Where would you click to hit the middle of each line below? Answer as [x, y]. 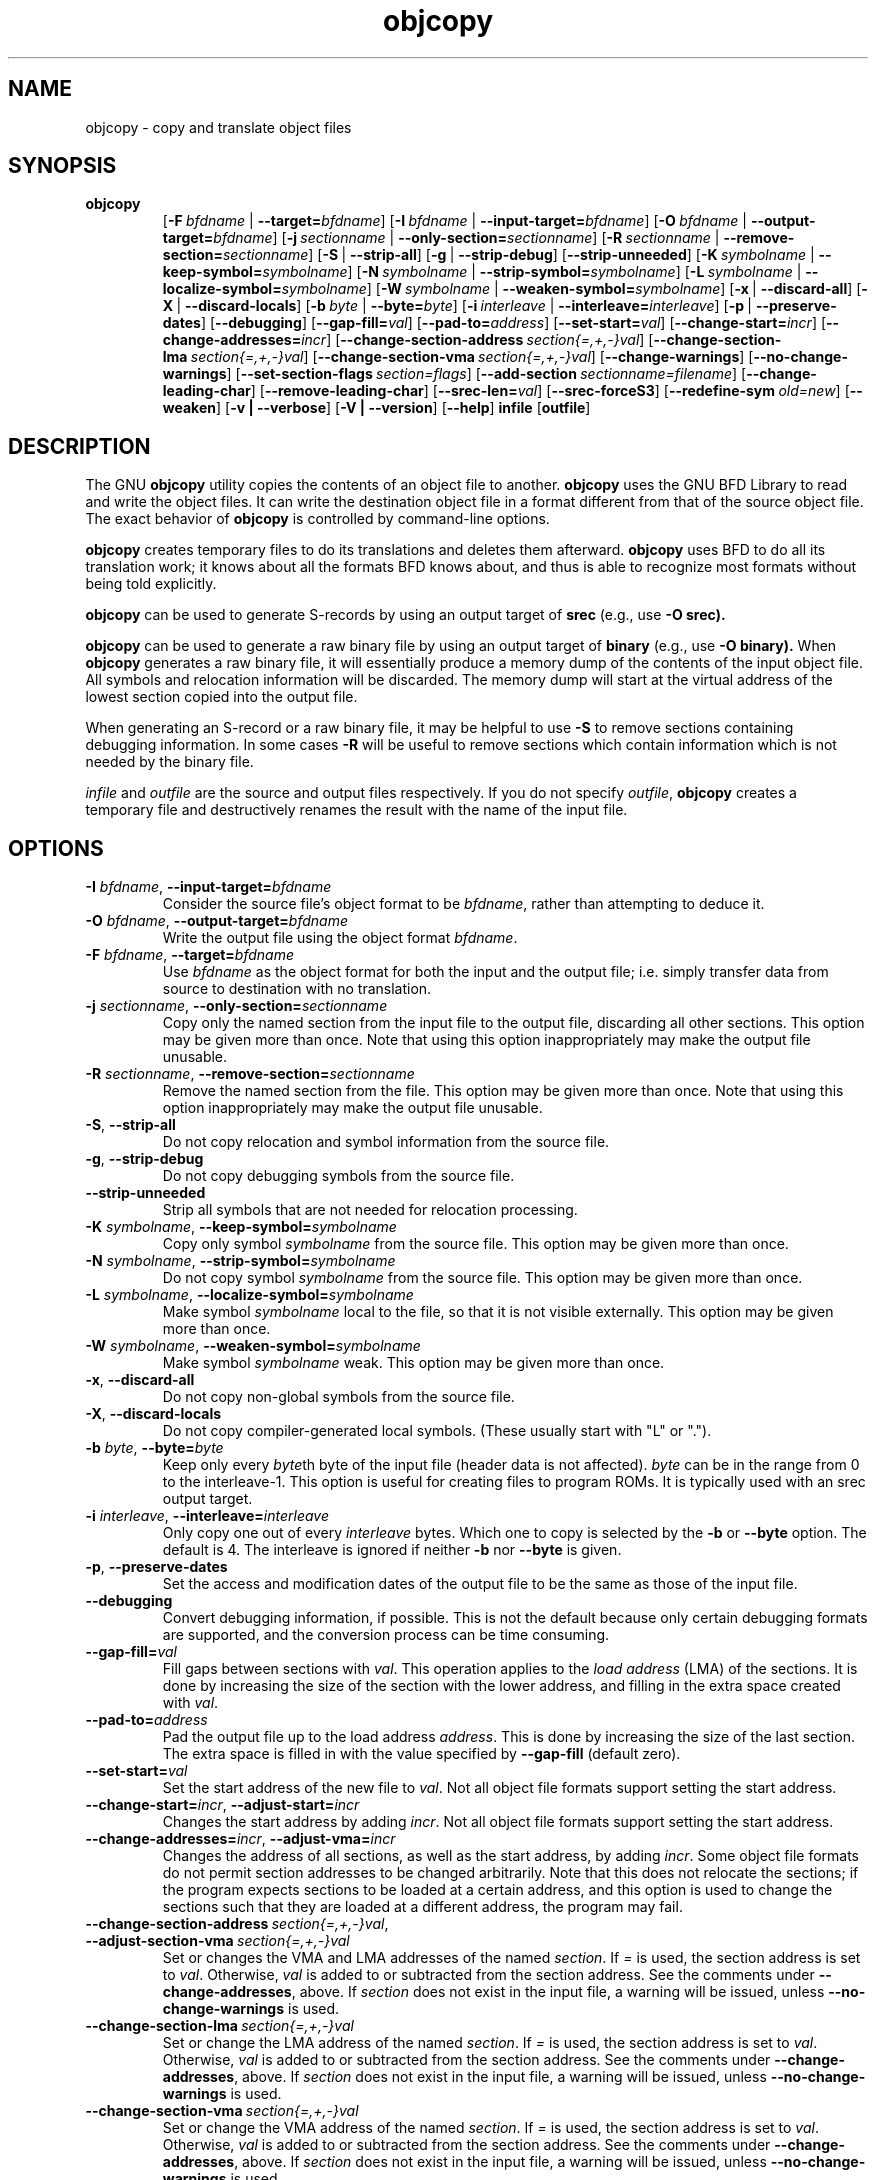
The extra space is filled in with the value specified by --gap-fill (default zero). [421, 1754]
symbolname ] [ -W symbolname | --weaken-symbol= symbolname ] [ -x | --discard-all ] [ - [574, 289]
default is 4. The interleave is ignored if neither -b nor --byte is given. [392, 1550]
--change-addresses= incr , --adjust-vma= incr [240, 1839]
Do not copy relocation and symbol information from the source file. [386, 1142]
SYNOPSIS [62, 166]
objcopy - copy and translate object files [218, 127]
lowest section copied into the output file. [221, 697]
